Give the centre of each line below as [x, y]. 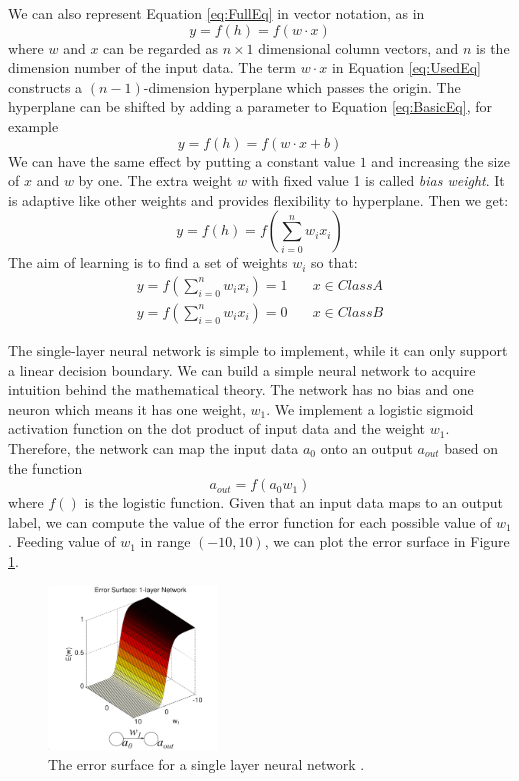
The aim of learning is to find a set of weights [148, 262]
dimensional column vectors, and [358, 47]
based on [471, 447]
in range [165, 541]
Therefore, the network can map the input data [153, 447]
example [33, 125]
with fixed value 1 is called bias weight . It [378, 180]
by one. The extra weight [155, 180]
